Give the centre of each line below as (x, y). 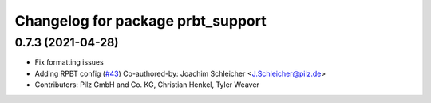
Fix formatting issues (69, 62)
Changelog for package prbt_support (140, 21)
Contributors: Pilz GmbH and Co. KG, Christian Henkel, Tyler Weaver (147, 85)
